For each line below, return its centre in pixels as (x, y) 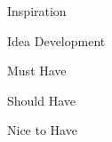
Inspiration (37, 11)
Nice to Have (42, 130)
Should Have (42, 100)
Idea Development (56, 40)
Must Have (37, 71)
